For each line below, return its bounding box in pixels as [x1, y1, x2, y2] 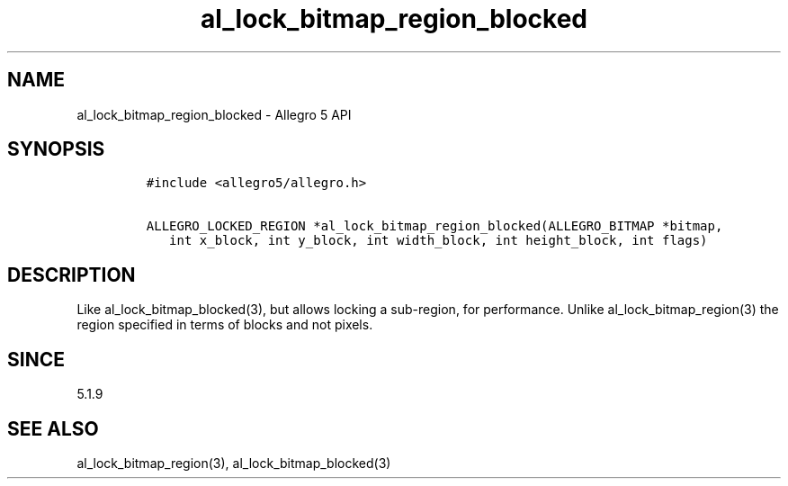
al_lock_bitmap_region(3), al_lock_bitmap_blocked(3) [76, 454, 391, 471]
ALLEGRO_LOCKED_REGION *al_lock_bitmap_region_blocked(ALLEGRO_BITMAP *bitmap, [146, 219, 723, 234]
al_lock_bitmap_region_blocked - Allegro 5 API [76, 106, 352, 122]
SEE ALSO [7, 417, 99, 440]
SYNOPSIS [7, 138, 105, 161]
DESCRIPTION [7, 263, 136, 286]
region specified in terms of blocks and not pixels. [76, 317, 373, 333]
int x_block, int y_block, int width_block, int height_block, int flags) [169, 233, 708, 248]
